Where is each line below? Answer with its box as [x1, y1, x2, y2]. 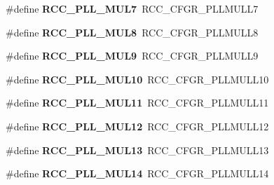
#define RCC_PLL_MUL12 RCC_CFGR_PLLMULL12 [6, 118, 269, 133]
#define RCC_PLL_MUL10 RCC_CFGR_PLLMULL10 [6, 71, 269, 86]
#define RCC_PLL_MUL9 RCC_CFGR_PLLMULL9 [6, 48, 259, 63]
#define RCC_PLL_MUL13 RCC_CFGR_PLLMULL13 [6, 142, 269, 157]
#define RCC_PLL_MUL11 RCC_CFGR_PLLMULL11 [6, 95, 269, 110]
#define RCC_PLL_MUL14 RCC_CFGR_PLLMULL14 [6, 166, 269, 181]
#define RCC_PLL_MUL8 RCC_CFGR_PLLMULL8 [6, 25, 259, 39]
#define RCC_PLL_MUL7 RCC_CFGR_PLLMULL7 [6, 1, 259, 15]
